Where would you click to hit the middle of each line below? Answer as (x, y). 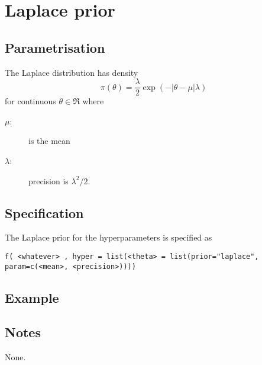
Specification (44, 212)
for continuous (30, 101)
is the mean (49, 141)
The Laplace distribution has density (72, 72)
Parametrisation (55, 47)
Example (32, 297)
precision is (48, 180)
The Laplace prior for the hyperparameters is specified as (109, 237)
